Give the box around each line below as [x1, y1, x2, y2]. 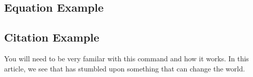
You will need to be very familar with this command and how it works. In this [4, 53, 249, 63]
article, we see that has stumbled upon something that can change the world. [4, 63, 245, 73]
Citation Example [4, 29, 99, 45]
